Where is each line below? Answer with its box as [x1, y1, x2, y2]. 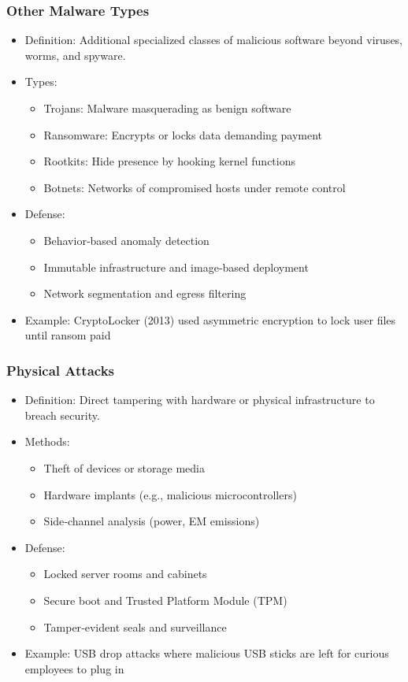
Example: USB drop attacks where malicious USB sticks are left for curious [24, 645, 389, 662]
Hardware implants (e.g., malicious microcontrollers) [43, 486, 297, 502]
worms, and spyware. [24, 46, 126, 63]
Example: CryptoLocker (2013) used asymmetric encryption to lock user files [24, 311, 396, 328]
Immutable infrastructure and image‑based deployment [43, 258, 309, 275]
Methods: [24, 433, 70, 450]
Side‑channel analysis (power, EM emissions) [43, 513, 260, 529]
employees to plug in [24, 660, 124, 676]
